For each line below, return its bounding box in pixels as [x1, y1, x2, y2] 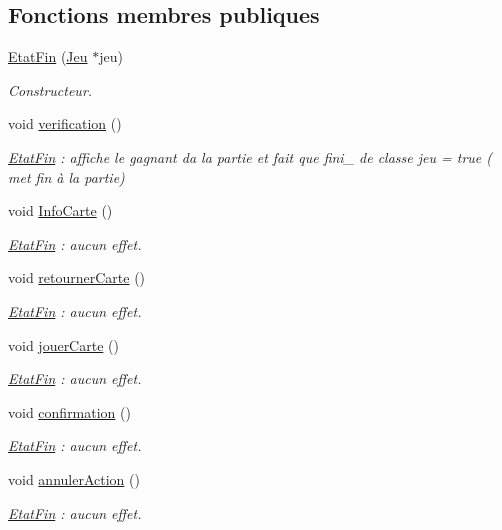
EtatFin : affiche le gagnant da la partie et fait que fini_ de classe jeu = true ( [8, 146, 493, 167]
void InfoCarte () [8, 200, 113, 221]
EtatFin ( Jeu [8, 46, 88, 67]
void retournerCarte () [8, 267, 146, 288]
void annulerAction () [8, 468, 140, 489]
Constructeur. [8, 79, 93, 100]
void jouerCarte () [8, 334, 119, 355]
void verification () [8, 113, 122, 134]
